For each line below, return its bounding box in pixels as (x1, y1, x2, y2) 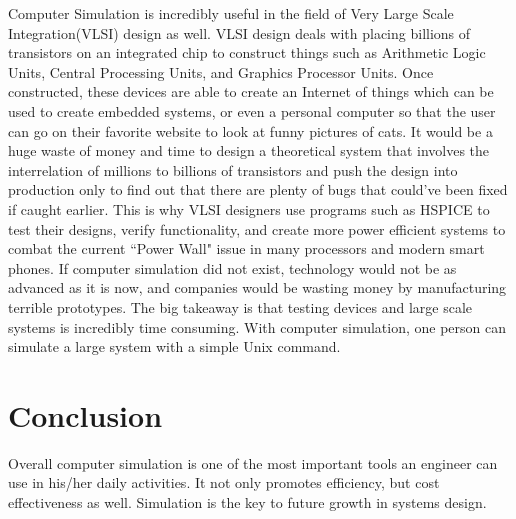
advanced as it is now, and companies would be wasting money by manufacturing (8, 277, 507, 298)
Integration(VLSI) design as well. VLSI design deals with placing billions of (8, 22, 471, 43)
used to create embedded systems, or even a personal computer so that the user (8, 100, 496, 121)
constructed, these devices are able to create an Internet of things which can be (8, 81, 494, 102)
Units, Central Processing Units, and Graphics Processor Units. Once (8, 61, 434, 82)
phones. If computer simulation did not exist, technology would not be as (8, 257, 457, 278)
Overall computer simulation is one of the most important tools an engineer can (8, 452, 498, 473)
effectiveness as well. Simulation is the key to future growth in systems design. (8, 492, 487, 512)
